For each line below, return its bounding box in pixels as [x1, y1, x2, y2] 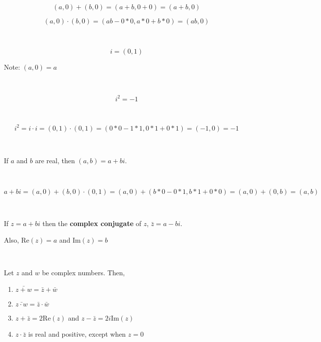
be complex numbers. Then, [42, 267, 125, 278]
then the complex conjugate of [42, 218, 141, 228]
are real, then [35, 155, 75, 165]
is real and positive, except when [28, 329, 126, 339]
